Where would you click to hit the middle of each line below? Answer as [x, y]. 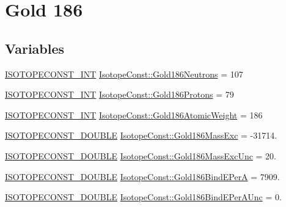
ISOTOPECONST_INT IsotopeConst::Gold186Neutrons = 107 [124, 74]
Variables [35, 48]
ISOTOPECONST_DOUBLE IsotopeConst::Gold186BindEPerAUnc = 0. [143, 197]
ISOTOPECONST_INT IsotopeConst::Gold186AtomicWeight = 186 [134, 114]
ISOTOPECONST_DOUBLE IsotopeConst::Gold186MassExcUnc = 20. [141, 155]
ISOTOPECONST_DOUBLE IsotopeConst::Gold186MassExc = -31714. [141, 135]
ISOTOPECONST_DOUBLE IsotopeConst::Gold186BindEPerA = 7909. [142, 176]
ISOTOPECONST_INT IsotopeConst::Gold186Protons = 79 [119, 94]
